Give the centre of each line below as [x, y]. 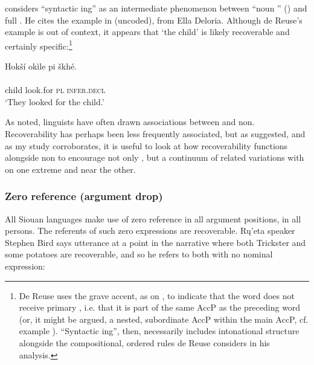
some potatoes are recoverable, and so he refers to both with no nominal [139, 254]
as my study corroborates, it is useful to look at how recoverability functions [146, 145]
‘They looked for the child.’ [55, 101]
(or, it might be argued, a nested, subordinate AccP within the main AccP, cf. [164, 319]
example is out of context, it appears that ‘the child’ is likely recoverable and [147, 32]
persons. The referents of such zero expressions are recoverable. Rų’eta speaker [150, 231]
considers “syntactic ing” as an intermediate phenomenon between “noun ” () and [156, 8]
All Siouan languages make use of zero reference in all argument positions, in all [153, 218]
